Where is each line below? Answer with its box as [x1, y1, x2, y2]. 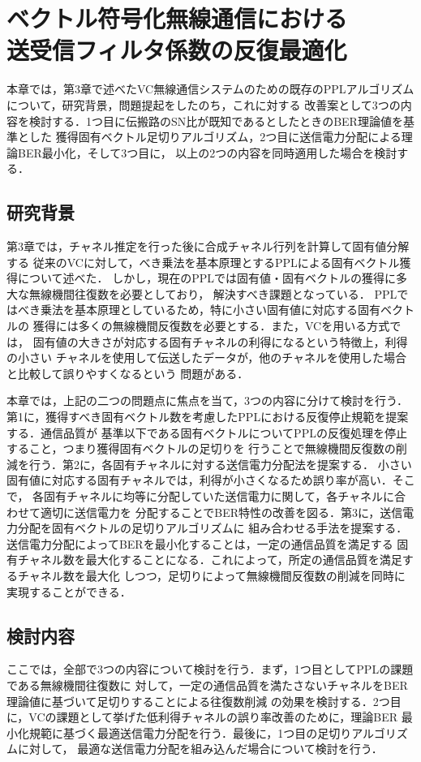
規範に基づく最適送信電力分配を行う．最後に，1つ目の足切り [28, 724, 352, 741]
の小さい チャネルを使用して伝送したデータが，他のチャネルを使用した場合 [6, 349, 407, 366]
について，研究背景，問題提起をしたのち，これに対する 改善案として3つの [6, 96, 401, 113]
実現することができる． [6, 583, 131, 600]
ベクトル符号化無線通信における [6, 2, 348, 35]
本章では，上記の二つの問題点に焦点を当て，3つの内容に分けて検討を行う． [6, 392, 408, 409]
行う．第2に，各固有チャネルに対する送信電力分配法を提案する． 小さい [28, 455, 412, 472]
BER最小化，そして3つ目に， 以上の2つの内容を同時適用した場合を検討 [17, 144, 397, 161]
